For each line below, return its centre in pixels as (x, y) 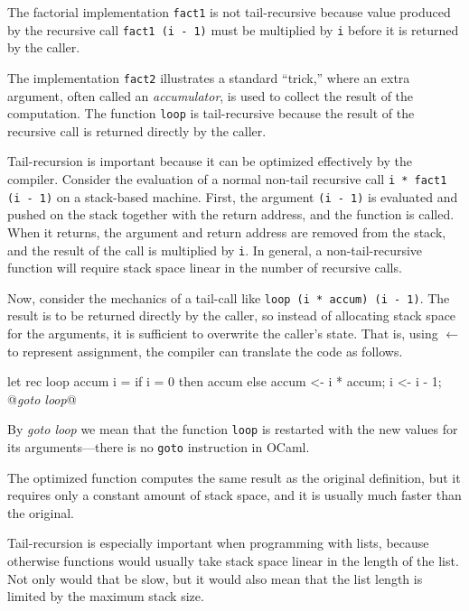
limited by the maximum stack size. (106, 596)
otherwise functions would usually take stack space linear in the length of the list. (233, 561)
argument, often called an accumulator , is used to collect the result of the (211, 95)
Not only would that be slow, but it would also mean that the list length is (215, 578)
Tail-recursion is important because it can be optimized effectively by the (210, 161)
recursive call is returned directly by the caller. (137, 130)
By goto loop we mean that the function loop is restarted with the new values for (233, 429)
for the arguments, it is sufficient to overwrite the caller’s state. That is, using (223, 333)
